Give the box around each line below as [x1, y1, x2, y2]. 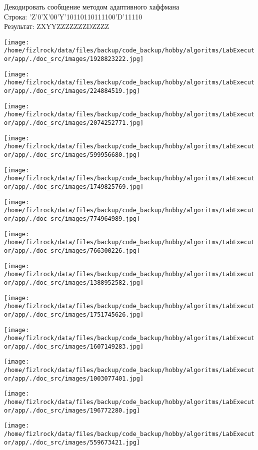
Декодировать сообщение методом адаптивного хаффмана [4, 1, 179, 11]
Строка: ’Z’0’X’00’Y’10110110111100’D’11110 [4, 11, 142, 21]
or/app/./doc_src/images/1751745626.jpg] [4, 311, 144, 318]
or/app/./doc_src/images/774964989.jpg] [4, 215, 140, 222]
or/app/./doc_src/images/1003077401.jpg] [4, 375, 144, 382]
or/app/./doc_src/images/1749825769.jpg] [4, 183, 144, 190]
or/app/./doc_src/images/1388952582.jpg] [4, 279, 144, 286]
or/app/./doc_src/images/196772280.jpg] [4, 407, 140, 414]
